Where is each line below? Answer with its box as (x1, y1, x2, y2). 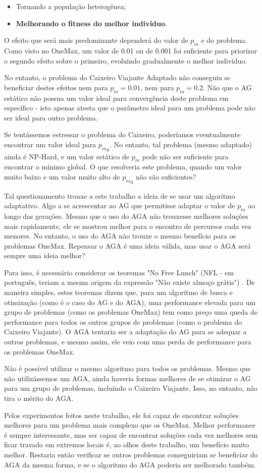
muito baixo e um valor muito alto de (4, 171, 120, 182)
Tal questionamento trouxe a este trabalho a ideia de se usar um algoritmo (4, 190, 235, 201)
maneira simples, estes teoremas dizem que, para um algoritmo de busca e (4, 287, 233, 298)
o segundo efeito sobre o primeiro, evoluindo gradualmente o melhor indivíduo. (4, 55, 247, 66)
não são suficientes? (135, 171, 196, 182)
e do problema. (201, 35, 247, 45)
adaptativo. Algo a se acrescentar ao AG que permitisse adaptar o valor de (4, 200, 235, 211)
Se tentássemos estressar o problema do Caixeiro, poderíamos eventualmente (4, 129, 241, 140)
